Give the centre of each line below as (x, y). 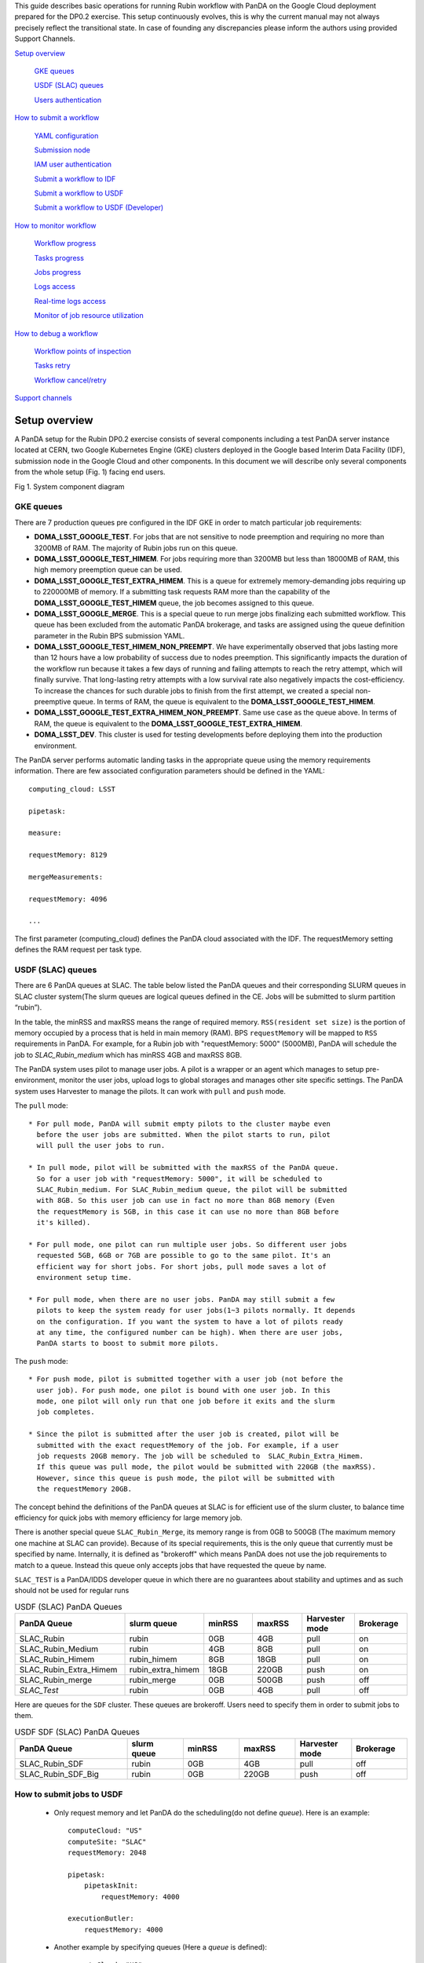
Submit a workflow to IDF (75, 179)
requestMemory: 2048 (107, 1852)
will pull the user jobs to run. (101, 1146)
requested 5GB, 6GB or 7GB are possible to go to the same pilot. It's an (184, 1256)
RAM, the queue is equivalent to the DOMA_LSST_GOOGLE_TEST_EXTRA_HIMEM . (168, 723)
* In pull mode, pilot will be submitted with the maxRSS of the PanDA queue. (184, 1168)
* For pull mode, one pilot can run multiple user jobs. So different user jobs (188, 1244)
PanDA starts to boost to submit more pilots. (128, 1343)
